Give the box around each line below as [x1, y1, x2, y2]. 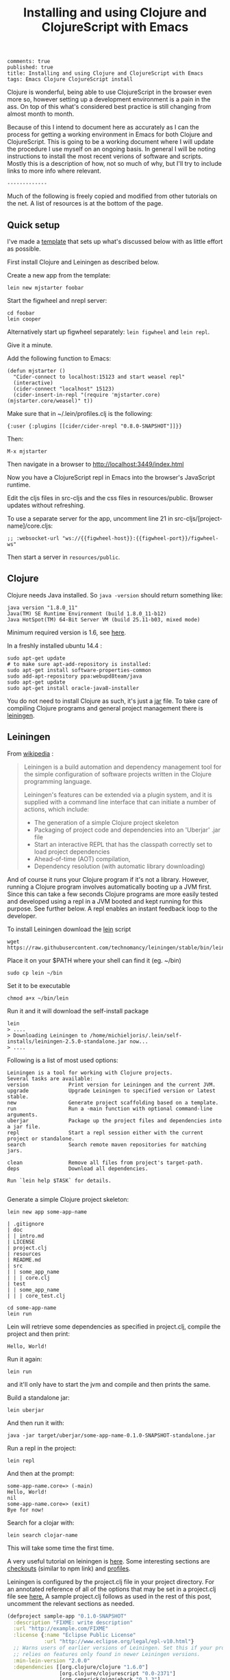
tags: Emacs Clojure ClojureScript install [7, 76, 133, 83]
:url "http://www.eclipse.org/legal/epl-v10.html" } [43, 1638, 194, 1645]
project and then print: [7, 1329, 71, 1337]
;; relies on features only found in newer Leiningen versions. [13, 1651, 201, 1657]
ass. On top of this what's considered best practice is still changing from [7, 103, 212, 111]
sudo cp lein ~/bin [7, 969, 63, 976]
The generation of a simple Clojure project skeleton [34, 818, 179, 826]
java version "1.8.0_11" [7, 604, 78, 611]
